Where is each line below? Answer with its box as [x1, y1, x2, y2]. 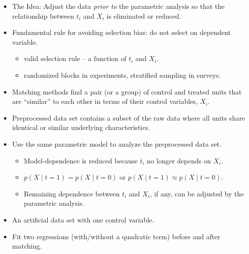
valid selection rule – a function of [24, 53, 126, 63]
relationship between [12, 10, 74, 21]
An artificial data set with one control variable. [12, 214, 155, 224]
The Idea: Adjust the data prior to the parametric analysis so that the [12, 1, 225, 11]
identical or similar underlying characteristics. [12, 122, 150, 132]
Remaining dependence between [24, 188, 120, 198]
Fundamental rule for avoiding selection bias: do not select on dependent [12, 27, 231, 37]
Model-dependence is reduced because [24, 155, 138, 165]
